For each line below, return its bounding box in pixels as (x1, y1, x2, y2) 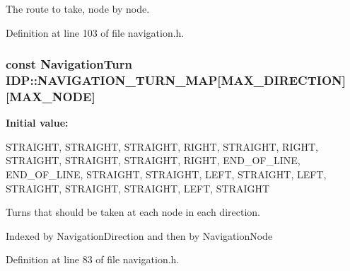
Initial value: (6, 115, 69, 130)
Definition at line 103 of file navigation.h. (6, 25, 185, 40)
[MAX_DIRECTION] (217, 71, 346, 89)
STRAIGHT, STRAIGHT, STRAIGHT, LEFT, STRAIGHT (6, 180, 270, 195)
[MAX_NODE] (6, 87, 95, 105)
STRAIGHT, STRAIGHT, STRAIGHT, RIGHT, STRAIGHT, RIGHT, (6, 139, 318, 154)
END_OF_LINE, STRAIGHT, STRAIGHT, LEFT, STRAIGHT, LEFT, (6, 167, 327, 182)
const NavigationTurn (6, 55, 132, 73)
